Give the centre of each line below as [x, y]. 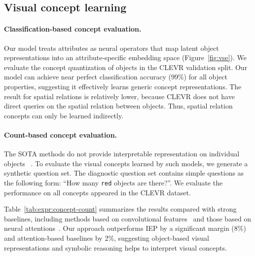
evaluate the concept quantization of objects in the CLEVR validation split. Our [126, 67]
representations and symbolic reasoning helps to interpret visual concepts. [115, 247]
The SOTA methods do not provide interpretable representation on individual [122, 154]
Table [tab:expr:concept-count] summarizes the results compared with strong [120, 209]
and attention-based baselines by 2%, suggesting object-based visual [107, 238]
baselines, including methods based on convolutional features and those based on [128, 218]
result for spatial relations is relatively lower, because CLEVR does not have [119, 96]
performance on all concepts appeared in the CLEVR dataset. [97, 192]
